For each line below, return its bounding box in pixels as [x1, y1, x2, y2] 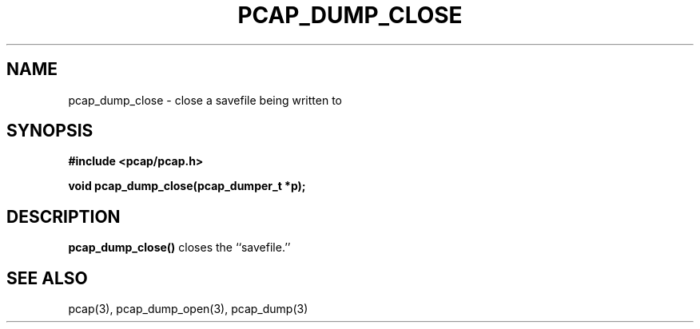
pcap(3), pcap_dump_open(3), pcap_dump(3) [68, 302, 308, 316]
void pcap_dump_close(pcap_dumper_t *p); [68, 179, 306, 193]
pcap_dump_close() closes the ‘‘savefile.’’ [68, 240, 291, 255]
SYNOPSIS [6, 121, 93, 141]
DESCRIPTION [6, 206, 121, 227]
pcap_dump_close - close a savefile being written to [68, 93, 342, 107]
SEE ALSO [6, 268, 88, 288]
